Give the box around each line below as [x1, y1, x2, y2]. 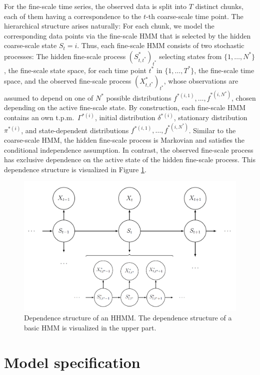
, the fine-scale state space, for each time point [4, 65, 146, 75]
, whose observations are [163, 76, 238, 86]
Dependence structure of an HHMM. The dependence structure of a [24, 312, 232, 323]
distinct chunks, [195, 1, 243, 11]
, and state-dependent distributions [21, 125, 129, 135]
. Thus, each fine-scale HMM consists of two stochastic [77, 40, 244, 51]
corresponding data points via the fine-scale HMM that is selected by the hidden [4, 30, 251, 41]
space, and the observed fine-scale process [4, 76, 131, 86]
